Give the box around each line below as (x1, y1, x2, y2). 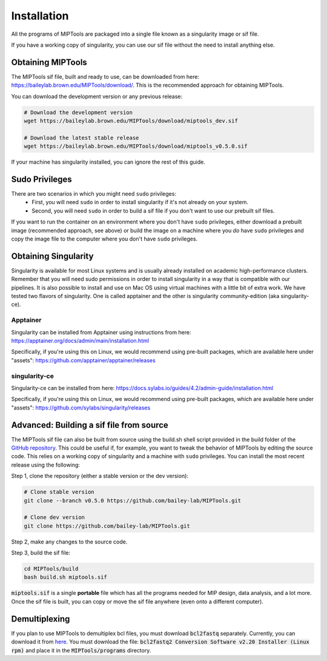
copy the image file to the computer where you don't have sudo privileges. (11, 235, 198, 242)
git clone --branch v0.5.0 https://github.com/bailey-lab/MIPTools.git (24, 497, 242, 504)
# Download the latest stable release (24, 134, 139, 141)
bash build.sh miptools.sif (24, 574, 107, 581)
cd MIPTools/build (24, 565, 79, 573)
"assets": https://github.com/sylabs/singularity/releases (11, 404, 151, 411)
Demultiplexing (11, 614, 70, 624)
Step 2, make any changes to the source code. (11, 538, 128, 545)
